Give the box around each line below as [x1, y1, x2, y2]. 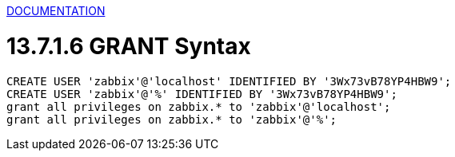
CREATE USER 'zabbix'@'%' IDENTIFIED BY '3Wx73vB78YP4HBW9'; [6, 87, 397, 100]
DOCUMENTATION [6, 4, 106, 18]
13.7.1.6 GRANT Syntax [6, 32, 251, 60]
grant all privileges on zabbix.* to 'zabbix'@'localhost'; [6, 100, 391, 113]
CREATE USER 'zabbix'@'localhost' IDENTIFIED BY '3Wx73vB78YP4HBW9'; [6, 74, 452, 88]
